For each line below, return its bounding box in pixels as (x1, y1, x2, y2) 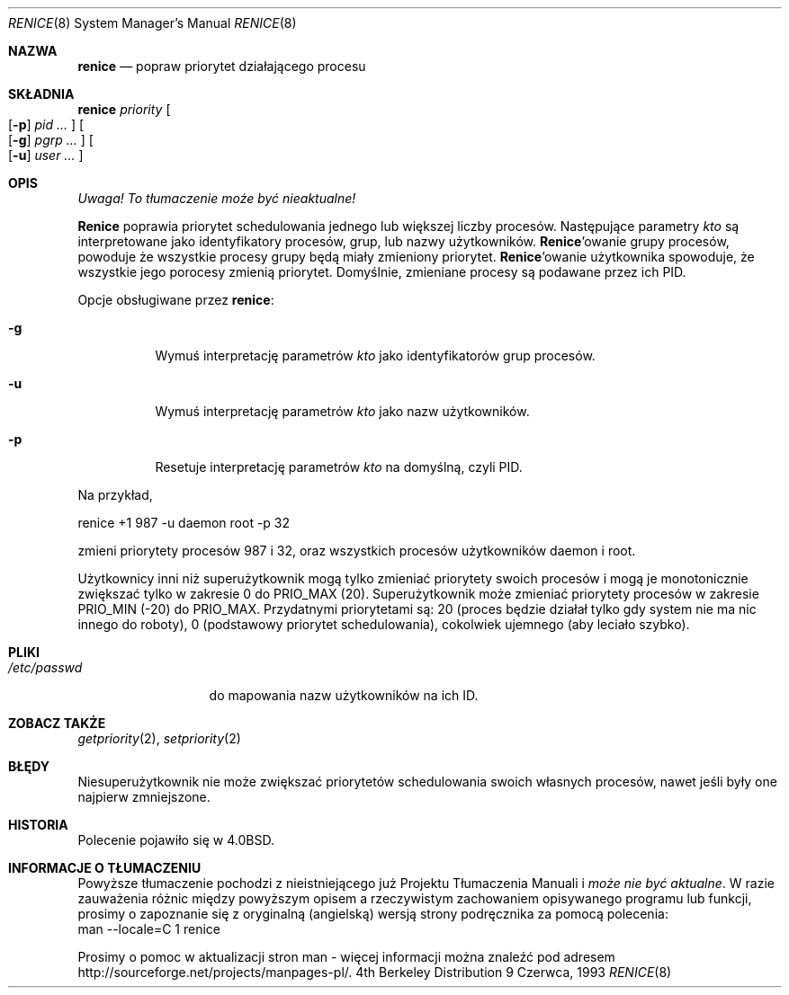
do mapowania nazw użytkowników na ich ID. (209, 688, 479, 703)
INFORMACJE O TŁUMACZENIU (8, 860, 202, 875)
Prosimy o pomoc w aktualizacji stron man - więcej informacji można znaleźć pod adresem (77, 949, 615, 964)
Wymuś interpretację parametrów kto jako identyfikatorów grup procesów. (155, 348, 596, 363)
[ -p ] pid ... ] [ (8, 117, 85, 132)
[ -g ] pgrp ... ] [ (8, 132, 94, 147)
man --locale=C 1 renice (77, 921, 221, 937)
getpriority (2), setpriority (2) (77, 731, 241, 746)
